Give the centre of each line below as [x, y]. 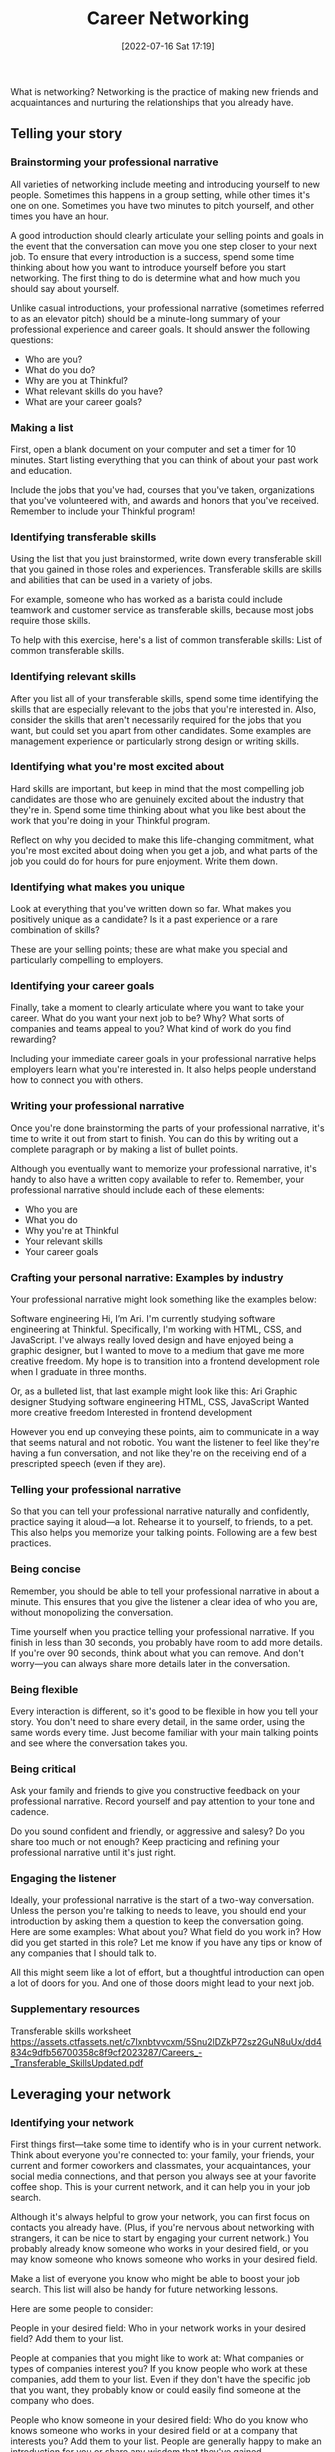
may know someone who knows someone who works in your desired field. [164, 2259]
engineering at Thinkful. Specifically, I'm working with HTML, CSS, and [156, 1329]
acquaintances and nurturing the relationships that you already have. [152, 102]
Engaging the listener [63, 1879]
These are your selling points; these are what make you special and [149, 949]
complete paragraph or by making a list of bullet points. [124, 1149]
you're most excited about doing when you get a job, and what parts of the [164, 850]
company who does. [52, 2401]
